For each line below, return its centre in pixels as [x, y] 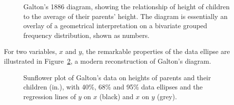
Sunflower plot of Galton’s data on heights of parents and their [117, 77]
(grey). [167, 96]
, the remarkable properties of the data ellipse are [156, 51]
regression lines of [50, 96]
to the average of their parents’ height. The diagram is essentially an [126, 16]
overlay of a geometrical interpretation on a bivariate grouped [115, 26]
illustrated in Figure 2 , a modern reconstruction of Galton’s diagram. [108, 61]
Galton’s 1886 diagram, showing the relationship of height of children [126, 6]
